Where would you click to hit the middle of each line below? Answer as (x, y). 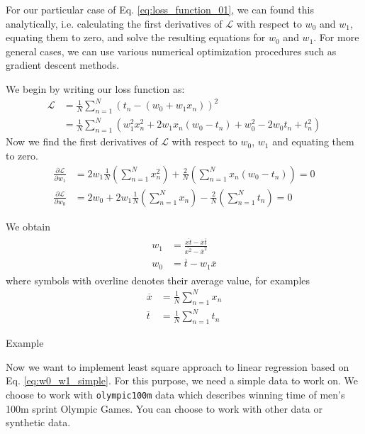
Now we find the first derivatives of (82, 141)
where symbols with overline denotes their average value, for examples (158, 280)
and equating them (313, 141)
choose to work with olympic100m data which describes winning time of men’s (175, 394)
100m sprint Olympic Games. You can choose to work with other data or (164, 408)
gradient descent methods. (63, 65)
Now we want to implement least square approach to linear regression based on (178, 366)
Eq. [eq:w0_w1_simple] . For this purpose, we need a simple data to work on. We (182, 380)
